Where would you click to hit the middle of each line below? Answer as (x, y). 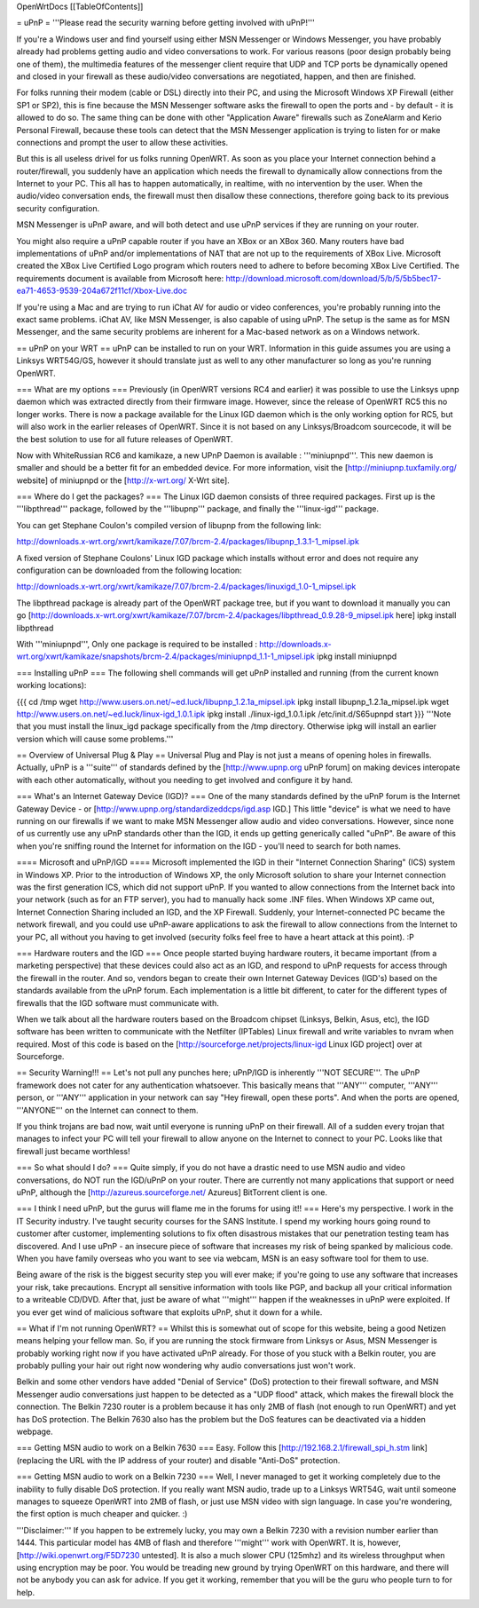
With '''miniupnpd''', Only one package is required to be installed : (137, 644)
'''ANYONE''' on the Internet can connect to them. (107, 1110)
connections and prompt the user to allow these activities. (122, 142)
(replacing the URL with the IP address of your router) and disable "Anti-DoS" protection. (178, 1460)
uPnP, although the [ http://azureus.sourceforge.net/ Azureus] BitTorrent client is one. (172, 1192)
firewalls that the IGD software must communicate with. (118, 1002)
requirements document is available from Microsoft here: (120, 278)
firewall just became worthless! (73, 1151)
